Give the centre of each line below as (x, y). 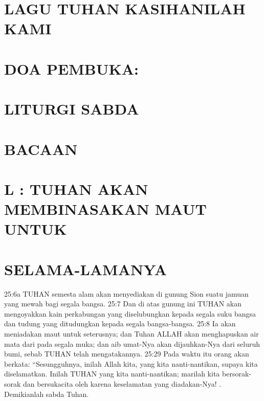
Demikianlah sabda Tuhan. (47, 394)
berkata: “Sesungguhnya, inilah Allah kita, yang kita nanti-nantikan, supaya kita (131, 363)
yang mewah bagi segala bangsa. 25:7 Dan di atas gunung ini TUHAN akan (123, 304)
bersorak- (237, 374)
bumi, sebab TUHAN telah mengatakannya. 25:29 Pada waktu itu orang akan (127, 354)
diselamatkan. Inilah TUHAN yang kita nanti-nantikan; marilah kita (112, 374)
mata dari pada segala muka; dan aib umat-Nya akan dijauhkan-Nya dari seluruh (132, 343)
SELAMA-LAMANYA (86, 269)
